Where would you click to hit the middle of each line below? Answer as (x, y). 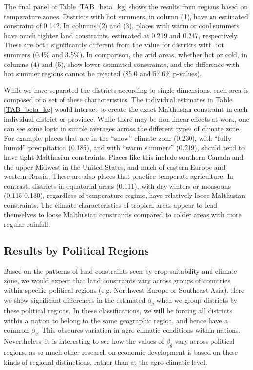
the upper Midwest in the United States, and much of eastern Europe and (115, 166)
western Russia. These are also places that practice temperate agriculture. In (119, 176)
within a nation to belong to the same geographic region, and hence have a (116, 320)
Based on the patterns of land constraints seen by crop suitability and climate (121, 271)
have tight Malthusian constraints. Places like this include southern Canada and (124, 157)
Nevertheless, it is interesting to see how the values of (84, 341)
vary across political (205, 341)
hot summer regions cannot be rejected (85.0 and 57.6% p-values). (103, 74)
